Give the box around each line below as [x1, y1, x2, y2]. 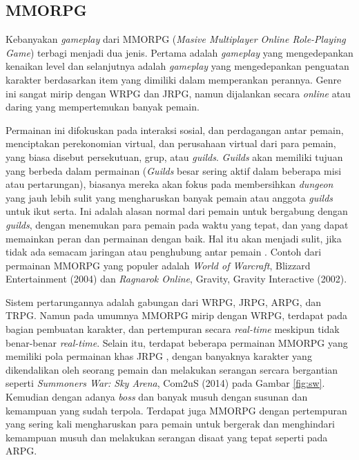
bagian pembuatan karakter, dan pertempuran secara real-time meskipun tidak [6, 322, 340, 336]
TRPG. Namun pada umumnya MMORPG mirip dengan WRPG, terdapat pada [6, 308, 348, 323]
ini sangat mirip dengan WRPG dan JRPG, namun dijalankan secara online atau [6, 86, 351, 100]
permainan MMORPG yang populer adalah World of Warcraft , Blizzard [6, 258, 311, 272]
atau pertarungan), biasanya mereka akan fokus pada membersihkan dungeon [6, 177, 333, 191]
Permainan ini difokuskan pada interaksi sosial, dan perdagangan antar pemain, [6, 122, 344, 137]
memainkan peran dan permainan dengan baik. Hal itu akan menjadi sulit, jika [6, 231, 342, 245]
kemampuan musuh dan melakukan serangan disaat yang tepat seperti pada [6, 430, 328, 444]
